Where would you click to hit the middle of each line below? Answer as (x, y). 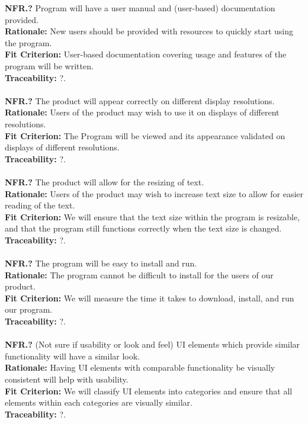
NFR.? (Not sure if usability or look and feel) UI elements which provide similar (153, 344)
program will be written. (49, 65)
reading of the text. (40, 205)
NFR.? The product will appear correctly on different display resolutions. (140, 100)
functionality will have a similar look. (73, 356)
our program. (29, 309)
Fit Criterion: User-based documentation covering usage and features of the (146, 54)
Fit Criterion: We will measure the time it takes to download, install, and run (150, 298)
